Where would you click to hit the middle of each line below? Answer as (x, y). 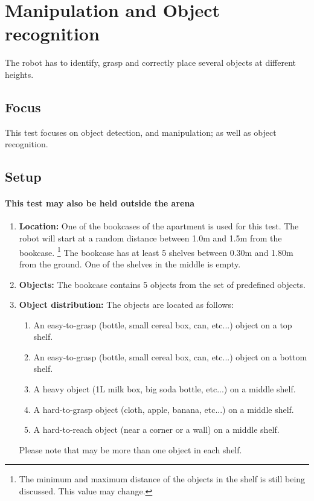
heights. (19, 74)
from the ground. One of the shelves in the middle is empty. (130, 263)
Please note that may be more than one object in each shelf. (130, 449)
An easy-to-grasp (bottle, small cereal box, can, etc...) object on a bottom (170, 356)
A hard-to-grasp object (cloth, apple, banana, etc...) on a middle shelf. (164, 409)
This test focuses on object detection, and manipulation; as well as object (141, 132)
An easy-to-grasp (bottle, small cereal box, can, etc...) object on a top (163, 324)
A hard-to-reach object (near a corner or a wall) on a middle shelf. (156, 429)
